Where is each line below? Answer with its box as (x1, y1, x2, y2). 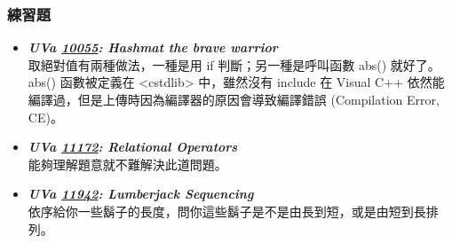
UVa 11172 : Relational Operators (28, 137, 238, 156)
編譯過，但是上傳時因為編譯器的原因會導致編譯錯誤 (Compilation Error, (28, 90, 440, 108)
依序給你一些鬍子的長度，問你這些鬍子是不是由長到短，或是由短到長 (28, 201, 426, 220)
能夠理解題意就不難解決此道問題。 (28, 154, 227, 173)
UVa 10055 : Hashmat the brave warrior (28, 38, 278, 57)
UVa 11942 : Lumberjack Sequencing (28, 184, 254, 203)
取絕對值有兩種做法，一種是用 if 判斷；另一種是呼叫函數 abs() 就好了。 (28, 55, 440, 74)
